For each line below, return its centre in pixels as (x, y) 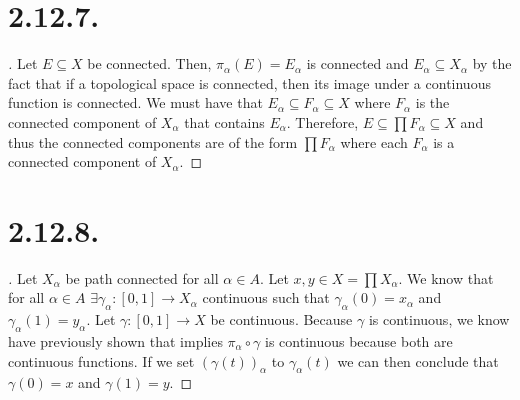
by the (492, 63)
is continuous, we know (439, 319)
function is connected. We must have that (135, 102)
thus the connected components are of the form (153, 141)
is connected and (357, 63)
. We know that (446, 277)
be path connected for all (142, 277)
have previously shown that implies (115, 341)
